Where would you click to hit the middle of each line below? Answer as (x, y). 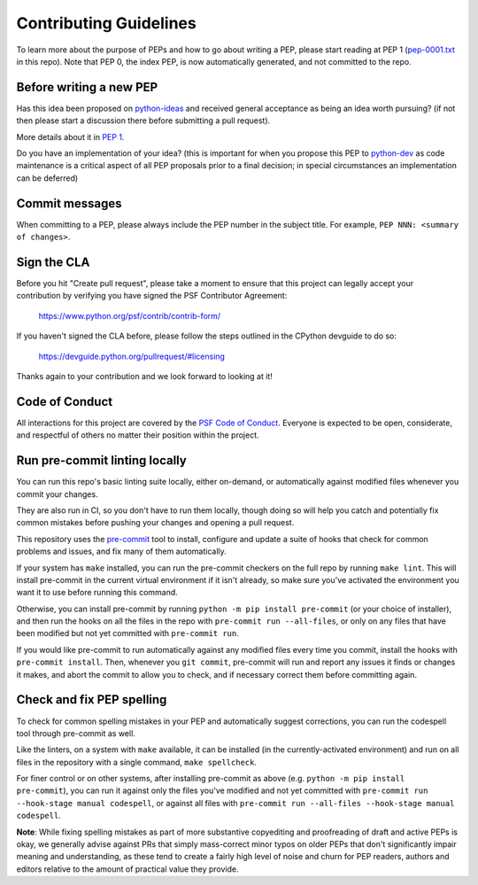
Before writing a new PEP (87, 87)
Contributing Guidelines (106, 23)
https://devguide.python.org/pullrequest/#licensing (132, 356)
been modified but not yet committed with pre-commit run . (127, 633)
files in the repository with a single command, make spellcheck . (136, 762)
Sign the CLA (53, 262)
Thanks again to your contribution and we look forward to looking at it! (145, 376)
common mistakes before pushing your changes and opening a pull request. (155, 523)
